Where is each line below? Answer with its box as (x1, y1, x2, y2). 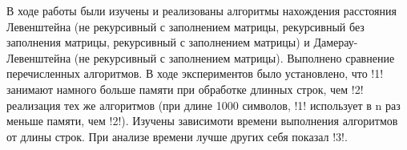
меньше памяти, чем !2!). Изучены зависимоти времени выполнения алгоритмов (6, 112, 398, 129)
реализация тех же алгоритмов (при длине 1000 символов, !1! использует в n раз (6, 96, 401, 113)
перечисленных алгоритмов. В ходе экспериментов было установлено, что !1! (6, 65, 384, 82)
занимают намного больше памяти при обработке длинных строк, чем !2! (6, 80, 364, 97)
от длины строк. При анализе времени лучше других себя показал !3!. (6, 128, 348, 144)
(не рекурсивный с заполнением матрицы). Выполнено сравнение (74, 49, 395, 66)
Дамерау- (313, 34, 358, 51)
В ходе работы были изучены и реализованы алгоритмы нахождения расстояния (6, 2, 397, 18)
